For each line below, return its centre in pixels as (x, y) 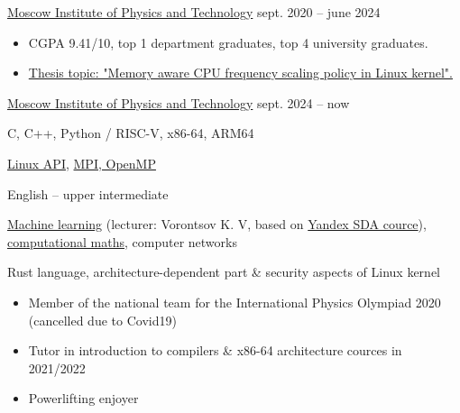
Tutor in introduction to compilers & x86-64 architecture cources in (215, 350)
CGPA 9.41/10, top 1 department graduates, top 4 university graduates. (228, 42)
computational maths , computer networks (122, 241)
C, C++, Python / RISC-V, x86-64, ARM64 (131, 133)
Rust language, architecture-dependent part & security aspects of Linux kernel (224, 272)
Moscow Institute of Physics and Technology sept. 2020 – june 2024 (194, 12)
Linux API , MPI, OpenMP (82, 163)
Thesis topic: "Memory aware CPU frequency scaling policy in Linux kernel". (240, 73)
